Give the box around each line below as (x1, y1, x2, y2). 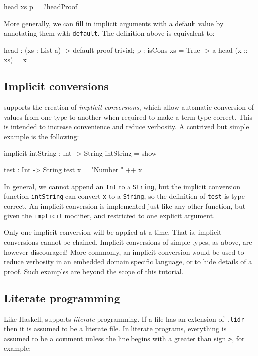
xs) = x (4, 54, 27, 65)
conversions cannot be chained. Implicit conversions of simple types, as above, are (4, 236, 252, 247)
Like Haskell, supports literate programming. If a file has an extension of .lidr (4, 313, 245, 324)
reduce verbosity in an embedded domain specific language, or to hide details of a (4, 256, 252, 267)
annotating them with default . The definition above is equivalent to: (4, 28, 215, 38)
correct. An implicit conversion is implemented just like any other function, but (4, 201, 246, 211)
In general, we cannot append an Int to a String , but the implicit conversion (4, 181, 241, 191)
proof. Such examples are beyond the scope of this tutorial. (4, 266, 184, 276)
